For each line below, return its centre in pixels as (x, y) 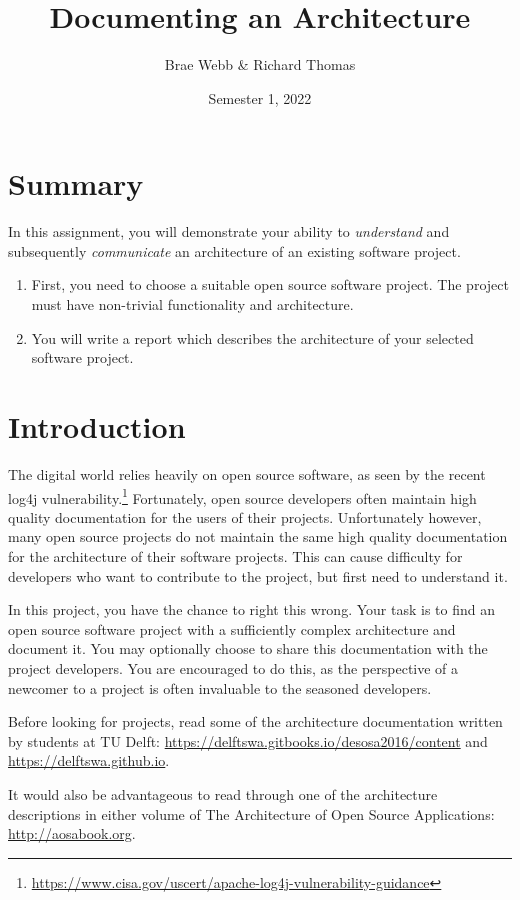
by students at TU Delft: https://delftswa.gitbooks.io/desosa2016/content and (248, 740)
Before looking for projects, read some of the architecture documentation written (255, 721)
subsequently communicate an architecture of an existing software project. (234, 250)
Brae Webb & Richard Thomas (260, 64)
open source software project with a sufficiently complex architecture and (232, 628)
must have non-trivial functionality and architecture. (192, 304)
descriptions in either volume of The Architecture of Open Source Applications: (251, 813)
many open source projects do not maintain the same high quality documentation (258, 536)
